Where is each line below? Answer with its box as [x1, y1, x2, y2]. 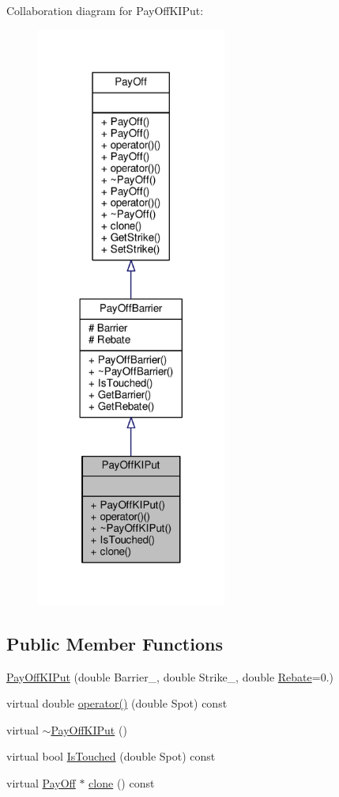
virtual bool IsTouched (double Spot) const [6, 748, 216, 765]
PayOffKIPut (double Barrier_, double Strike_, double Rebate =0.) [6, 668, 334, 685]
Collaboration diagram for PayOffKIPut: [6, 2, 204, 18]
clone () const [89, 774, 155, 791]
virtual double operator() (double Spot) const [6, 695, 228, 712]
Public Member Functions [6, 631, 223, 655]
